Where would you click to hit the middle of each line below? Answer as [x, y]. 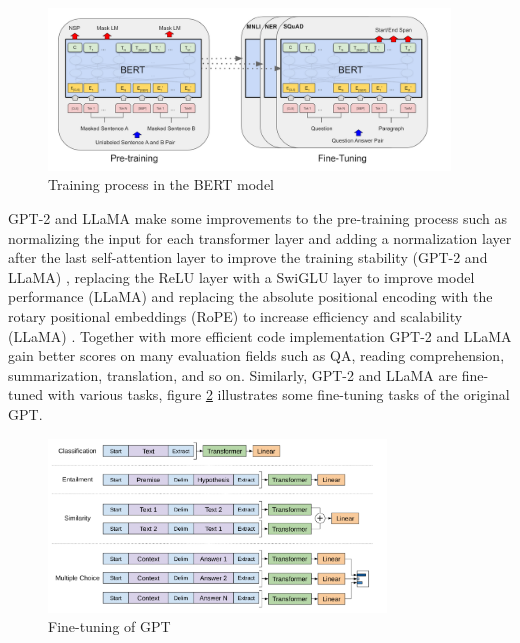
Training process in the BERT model [161, 184]
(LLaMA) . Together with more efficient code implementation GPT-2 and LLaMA [260, 335]
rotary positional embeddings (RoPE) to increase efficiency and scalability [235, 316]
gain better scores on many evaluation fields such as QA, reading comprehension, [256, 355]
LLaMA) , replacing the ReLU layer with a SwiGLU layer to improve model [241, 276]
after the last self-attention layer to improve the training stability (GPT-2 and [248, 257]
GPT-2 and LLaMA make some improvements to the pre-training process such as [258, 218]
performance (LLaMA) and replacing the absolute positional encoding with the [250, 296]
